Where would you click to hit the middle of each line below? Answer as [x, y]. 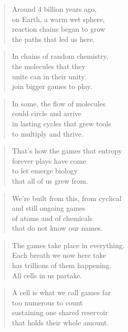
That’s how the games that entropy [67, 151]
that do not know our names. [57, 228]
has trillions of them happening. [62, 265]
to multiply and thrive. [47, 133]
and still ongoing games [49, 208]
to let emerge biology [45, 171]
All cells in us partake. [47, 275]
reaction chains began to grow [59, 29]
